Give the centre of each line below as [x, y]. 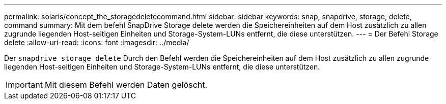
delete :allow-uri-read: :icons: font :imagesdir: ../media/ [97, 42]
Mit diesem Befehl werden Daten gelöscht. [126, 85]
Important [24, 85]
